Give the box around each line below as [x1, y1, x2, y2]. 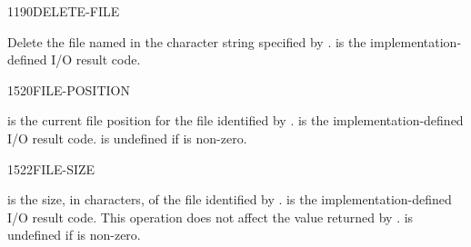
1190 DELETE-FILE [7, 2, 120, 20]
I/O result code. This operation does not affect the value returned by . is [7, 207, 414, 226]
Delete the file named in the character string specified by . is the [7, 32, 366, 51]
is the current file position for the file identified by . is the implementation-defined [7, 111, 464, 130]
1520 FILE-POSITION [7, 80, 130, 99]
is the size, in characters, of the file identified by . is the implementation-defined [7, 190, 452, 209]
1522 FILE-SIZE [7, 159, 95, 178]
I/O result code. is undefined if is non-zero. [7, 128, 247, 147]
